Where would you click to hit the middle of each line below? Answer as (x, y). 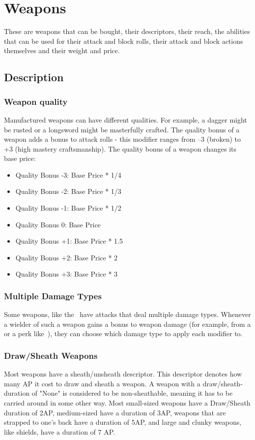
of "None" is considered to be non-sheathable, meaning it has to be (132, 393)
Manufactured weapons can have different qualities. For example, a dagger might (126, 119)
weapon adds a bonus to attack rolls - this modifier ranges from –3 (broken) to (123, 139)
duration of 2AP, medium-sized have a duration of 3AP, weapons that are (115, 412)
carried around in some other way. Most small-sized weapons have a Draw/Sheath (127, 403)
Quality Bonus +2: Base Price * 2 (67, 257)
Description (34, 77)
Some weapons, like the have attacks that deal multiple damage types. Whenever (127, 314)
